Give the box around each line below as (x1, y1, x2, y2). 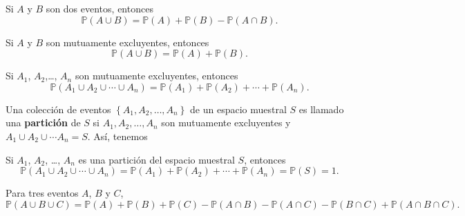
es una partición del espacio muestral (78, 152, 235, 166)
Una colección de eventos (6, 101, 111, 116)
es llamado (298, 101, 344, 116)
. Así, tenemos (87, 128, 148, 143)
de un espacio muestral (190, 101, 287, 116)
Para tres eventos (6, 186, 79, 200)
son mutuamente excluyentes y (161, 115, 291, 130)
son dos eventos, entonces (46, 1, 153, 15)
